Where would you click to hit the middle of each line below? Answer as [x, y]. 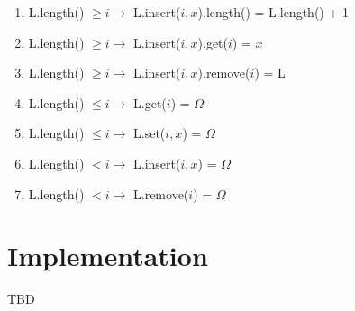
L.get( [150, 102]
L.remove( [161, 193]
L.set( [150, 133]
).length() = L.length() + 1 [273, 12]
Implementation [108, 256]
